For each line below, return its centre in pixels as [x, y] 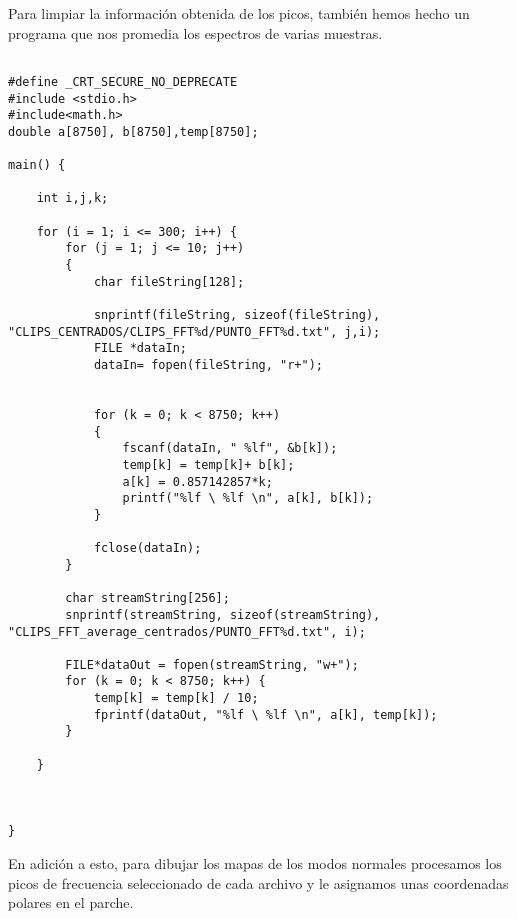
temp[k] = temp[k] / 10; [176, 698]
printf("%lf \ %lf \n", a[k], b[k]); [248, 498]
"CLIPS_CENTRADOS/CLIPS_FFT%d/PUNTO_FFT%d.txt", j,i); [194, 331]
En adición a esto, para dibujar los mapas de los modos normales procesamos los [255, 863]
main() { [37, 165]
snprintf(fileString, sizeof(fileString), [237, 315]
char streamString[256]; [147, 598]
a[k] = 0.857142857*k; [197, 481]
